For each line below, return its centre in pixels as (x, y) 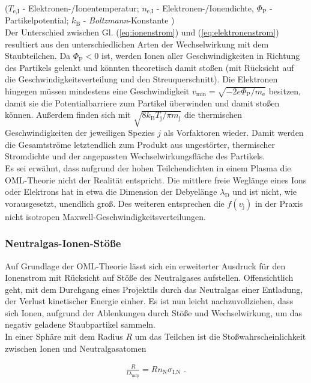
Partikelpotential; (37, 20)
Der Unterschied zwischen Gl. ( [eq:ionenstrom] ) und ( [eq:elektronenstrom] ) (142, 32)
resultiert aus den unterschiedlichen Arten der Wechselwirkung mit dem (137, 44)
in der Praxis (279, 203)
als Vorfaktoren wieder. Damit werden (234, 133)
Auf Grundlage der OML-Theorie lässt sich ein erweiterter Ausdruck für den (145, 265)
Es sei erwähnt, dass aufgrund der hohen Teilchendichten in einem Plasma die (148, 167)
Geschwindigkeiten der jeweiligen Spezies (80, 133)
